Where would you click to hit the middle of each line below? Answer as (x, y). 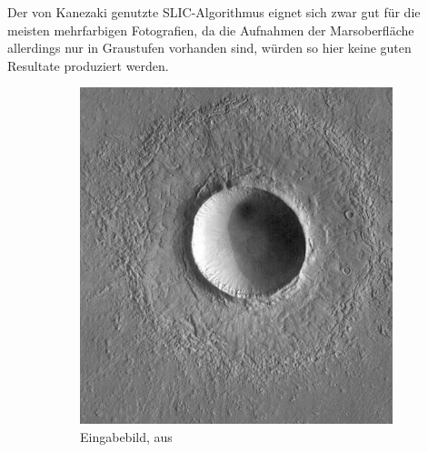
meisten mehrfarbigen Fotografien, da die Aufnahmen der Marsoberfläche (211, 30)
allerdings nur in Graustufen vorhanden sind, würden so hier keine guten (209, 48)
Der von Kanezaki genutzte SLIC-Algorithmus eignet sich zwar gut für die (214, 12)
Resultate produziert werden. (88, 65)
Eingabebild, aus (126, 436)
